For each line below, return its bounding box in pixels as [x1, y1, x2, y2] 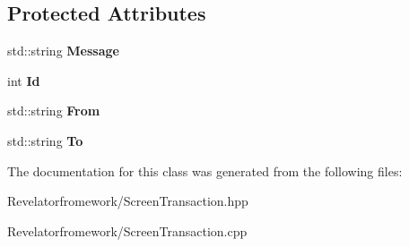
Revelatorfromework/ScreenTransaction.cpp [7, 221, 248, 240]
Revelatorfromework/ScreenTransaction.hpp [7, 192, 248, 210]
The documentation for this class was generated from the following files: [7, 161, 403, 180]
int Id [7, 71, 40, 89]
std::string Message [7, 41, 119, 60]
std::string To [7, 131, 83, 149]
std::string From [7, 101, 100, 120]
